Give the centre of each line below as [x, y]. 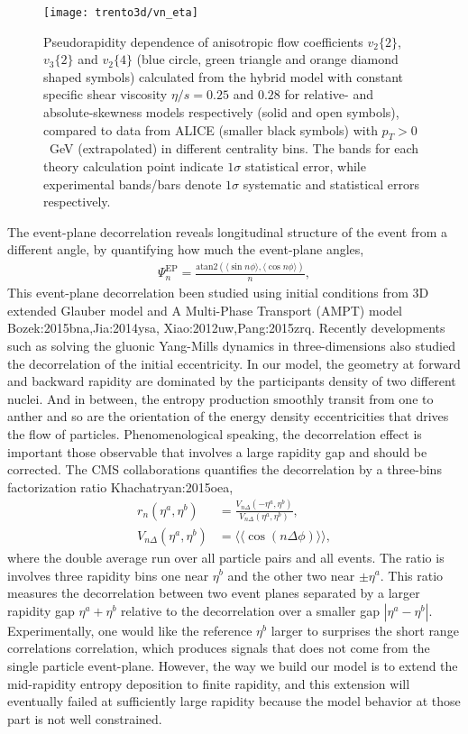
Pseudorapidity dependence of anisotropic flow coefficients [203, 41]
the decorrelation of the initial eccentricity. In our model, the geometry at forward [234, 363]
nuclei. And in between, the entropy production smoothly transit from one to [220, 398]
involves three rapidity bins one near [108, 575]
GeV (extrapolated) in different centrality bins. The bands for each [234, 148]
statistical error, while [305, 166]
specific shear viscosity [106, 94]
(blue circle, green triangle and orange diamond [267, 59]
